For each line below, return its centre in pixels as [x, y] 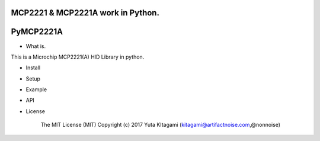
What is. [36, 46]
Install [33, 68]
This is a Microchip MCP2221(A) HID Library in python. [78, 57]
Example [36, 89]
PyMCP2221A [37, 32]
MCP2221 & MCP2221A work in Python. [85, 13]
